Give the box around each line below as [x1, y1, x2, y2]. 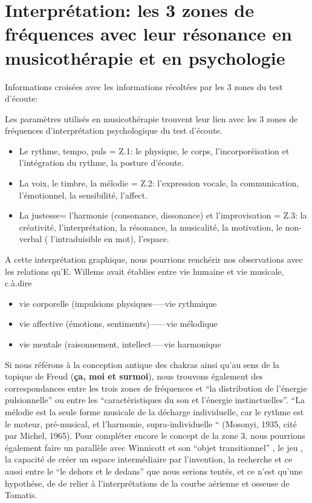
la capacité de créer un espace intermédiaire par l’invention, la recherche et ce [5, 453, 293, 465]
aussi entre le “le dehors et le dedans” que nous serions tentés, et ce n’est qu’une [5, 464, 303, 477]
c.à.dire [5, 277, 32, 289]
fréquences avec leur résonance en [5, 21, 292, 46]
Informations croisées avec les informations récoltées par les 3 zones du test [5, 80, 283, 93]
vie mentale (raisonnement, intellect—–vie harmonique [19, 338, 221, 350]
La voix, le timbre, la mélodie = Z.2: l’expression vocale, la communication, [19, 177, 299, 189]
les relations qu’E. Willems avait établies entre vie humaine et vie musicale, [5, 265, 284, 277]
